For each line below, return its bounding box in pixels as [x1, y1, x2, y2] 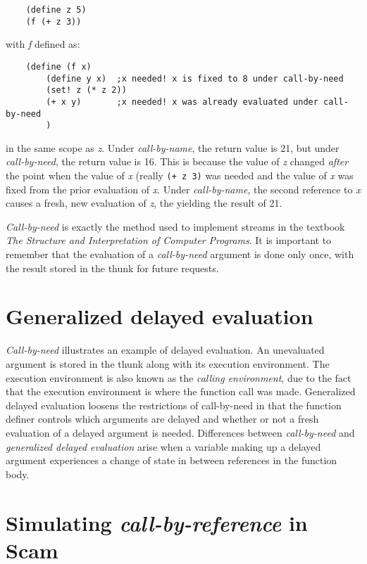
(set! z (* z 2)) [46, 85, 127, 96]
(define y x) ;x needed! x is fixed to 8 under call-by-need [46, 73, 344, 84]
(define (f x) [25, 61, 92, 72]
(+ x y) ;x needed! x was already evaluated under [46, 96, 318, 107]
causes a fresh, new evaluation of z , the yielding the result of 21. [6, 196, 282, 210]
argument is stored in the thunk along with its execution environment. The [6, 356, 330, 371]
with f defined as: [6, 37, 80, 51]
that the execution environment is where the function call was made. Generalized [6, 384, 356, 399]
